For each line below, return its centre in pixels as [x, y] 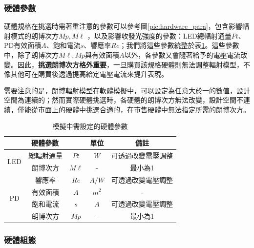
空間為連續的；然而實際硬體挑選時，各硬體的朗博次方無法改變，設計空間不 [124, 100]
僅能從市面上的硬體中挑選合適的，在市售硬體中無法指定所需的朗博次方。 [134, 109]
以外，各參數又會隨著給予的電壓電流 [182, 55]
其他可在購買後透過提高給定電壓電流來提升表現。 [89, 74]
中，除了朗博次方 [31, 55]
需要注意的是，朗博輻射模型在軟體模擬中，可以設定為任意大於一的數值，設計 [127, 90]
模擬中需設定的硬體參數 [90, 126]
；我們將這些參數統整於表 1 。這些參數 [179, 45]
